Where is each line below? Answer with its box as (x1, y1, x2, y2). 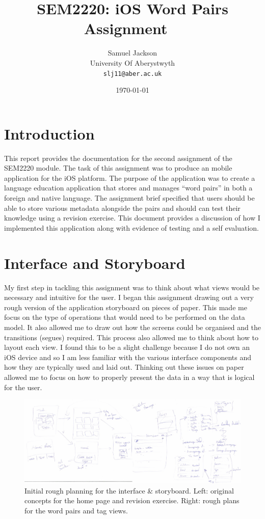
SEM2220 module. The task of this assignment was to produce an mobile (4, 162, 232, 173)
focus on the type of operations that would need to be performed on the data (4, 312, 245, 322)
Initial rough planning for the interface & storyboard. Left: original (24, 485, 234, 496)
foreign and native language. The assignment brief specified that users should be (4, 193, 255, 203)
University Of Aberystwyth (90, 57, 175, 68)
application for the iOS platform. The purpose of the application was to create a (4, 172, 255, 183)
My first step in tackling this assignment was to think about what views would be (4, 282, 260, 292)
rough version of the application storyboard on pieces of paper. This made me (4, 302, 247, 312)
